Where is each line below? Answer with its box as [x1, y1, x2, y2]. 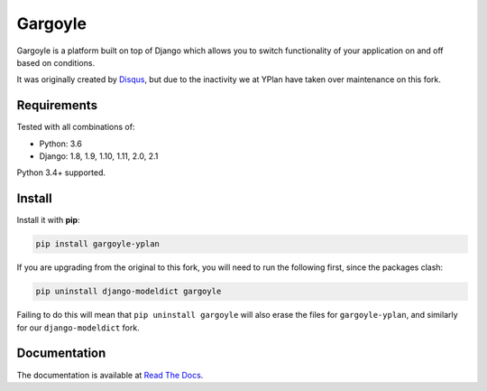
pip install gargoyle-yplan [35, 239, 160, 249]
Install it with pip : [16, 215, 80, 226]
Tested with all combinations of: [16, 122, 135, 133]
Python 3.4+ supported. [16, 167, 106, 178]
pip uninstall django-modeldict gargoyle [35, 286, 222, 297]
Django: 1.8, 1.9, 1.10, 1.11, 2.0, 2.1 [39, 151, 159, 162]
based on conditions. [16, 57, 95, 68]
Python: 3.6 [39, 138, 83, 149]
